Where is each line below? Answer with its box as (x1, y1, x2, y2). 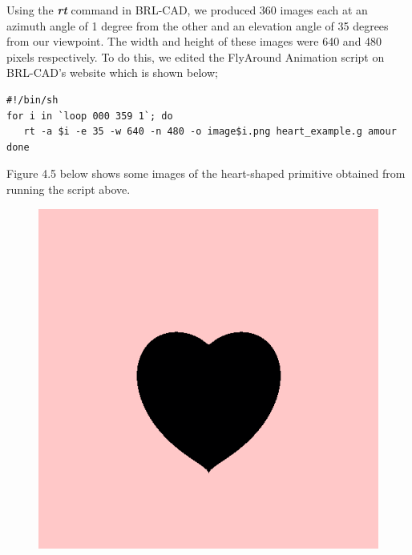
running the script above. (6, 180, 131, 197)
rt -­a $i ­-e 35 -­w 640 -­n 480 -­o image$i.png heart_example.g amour (23, 126, 397, 138)
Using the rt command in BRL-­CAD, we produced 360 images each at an (6, 2, 368, 18)
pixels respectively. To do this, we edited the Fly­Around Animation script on (6, 48, 385, 65)
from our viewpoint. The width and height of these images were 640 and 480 (6, 33, 382, 50)
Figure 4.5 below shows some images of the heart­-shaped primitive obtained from (6, 165, 406, 182)
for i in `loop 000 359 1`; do (6, 110, 173, 122)
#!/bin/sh (6, 94, 59, 106)
